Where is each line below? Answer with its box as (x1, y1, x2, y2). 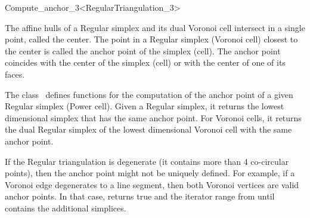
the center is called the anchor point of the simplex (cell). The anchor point (5, 44, 281, 57)
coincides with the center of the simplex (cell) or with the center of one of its (5, 56, 286, 69)
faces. (5, 67, 25, 80)
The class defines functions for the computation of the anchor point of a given (5, 88, 293, 100)
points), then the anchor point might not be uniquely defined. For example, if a (5, 167, 295, 179)
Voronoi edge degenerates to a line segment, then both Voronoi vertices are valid (5, 178, 299, 191)
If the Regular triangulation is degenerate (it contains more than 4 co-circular (5, 155, 289, 167)
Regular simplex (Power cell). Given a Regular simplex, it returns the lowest (5, 100, 284, 112)
